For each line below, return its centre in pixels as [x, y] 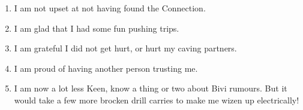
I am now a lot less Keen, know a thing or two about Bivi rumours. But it [151, 88]
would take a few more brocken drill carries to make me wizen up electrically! [157, 100]
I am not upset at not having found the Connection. [110, 8]
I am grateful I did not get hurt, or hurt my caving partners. [125, 48]
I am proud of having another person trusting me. [106, 68]
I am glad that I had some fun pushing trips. [97, 28]
